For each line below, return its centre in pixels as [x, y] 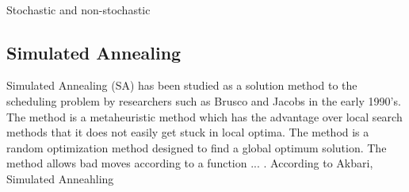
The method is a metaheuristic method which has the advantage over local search [204, 116]
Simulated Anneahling [60, 178]
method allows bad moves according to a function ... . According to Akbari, [190, 163]
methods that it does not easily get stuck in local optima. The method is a [188, 132]
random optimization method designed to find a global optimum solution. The [197, 147]
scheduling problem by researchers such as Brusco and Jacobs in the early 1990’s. [204, 100]
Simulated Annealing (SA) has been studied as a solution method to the [182, 85]
